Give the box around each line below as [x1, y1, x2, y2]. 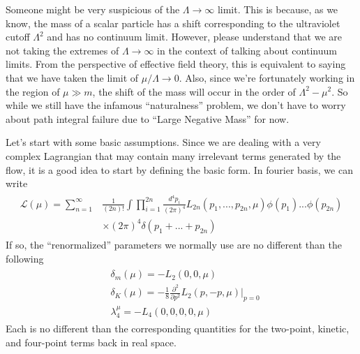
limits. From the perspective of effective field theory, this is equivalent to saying [6, 57, 346, 71]
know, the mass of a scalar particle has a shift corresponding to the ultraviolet [6, 15, 340, 30]
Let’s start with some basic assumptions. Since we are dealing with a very [6, 135, 321, 149]
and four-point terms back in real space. [6, 335, 177, 350]
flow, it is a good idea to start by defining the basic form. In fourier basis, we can [6, 162, 353, 177]
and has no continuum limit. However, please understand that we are [47, 29, 343, 44]
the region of [6, 84, 60, 98]
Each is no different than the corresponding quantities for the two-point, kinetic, [6, 321, 350, 336]
